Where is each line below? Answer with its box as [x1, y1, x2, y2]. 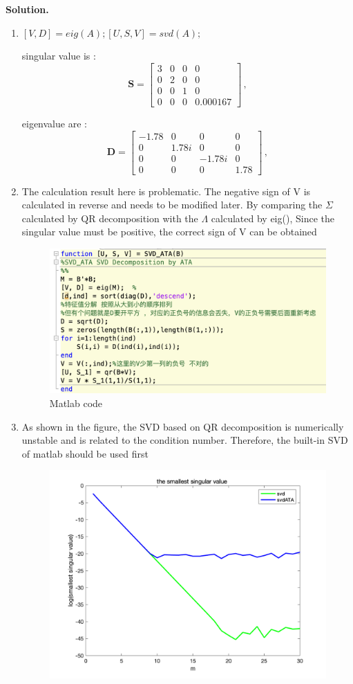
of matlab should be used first [21, 446, 149, 460]
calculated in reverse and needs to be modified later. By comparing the [21, 197, 323, 212]
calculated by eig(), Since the [211, 210, 334, 225]
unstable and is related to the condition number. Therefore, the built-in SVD [21, 433, 348, 447]
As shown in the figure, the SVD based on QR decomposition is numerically [21, 419, 344, 433]
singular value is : [21, 48, 96, 63]
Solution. [6, 2, 49, 16]
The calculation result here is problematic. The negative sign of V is [21, 183, 311, 198]
